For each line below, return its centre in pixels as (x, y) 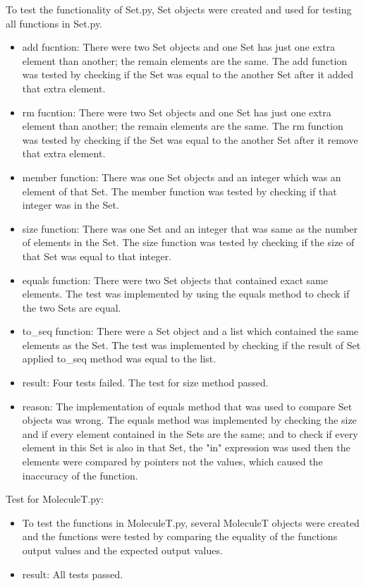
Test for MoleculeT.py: (55, 499)
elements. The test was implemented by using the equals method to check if (186, 294)
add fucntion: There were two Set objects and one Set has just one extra (179, 47)
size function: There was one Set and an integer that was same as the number (190, 228)
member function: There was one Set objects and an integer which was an (182, 177)
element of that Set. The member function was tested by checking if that (179, 191)
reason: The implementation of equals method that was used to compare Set (187, 406)
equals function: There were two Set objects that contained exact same (175, 280)
